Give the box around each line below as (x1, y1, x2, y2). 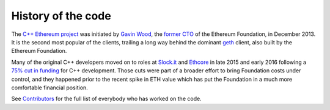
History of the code (11, 9, 111, 22)
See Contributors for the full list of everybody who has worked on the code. (11, 95, 202, 103)
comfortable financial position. (11, 84, 88, 91)
